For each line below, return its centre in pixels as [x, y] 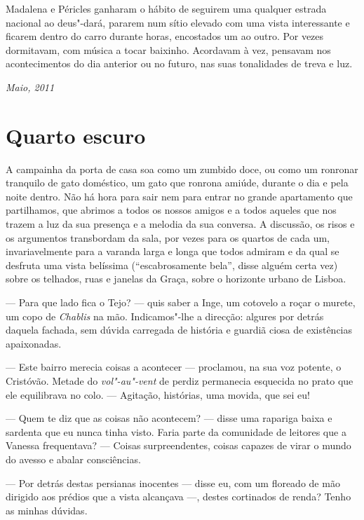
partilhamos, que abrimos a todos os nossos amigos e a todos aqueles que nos [171, 210]
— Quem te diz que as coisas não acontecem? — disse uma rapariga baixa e [169, 418]
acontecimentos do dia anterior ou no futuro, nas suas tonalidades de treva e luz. [179, 63]
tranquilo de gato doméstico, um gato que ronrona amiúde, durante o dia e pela [177, 183]
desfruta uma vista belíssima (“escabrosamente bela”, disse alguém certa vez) [172, 265]
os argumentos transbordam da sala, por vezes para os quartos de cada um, [168, 237]
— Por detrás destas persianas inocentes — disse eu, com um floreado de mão [173, 483]
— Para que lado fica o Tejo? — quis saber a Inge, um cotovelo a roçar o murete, [181, 302]
